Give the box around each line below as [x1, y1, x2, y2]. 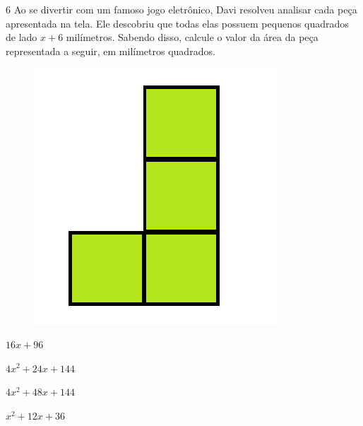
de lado [6, 30, 37, 45]
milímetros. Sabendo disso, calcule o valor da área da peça [66, 30, 319, 45]
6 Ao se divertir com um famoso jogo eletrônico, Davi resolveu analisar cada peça [6, 2, 357, 16]
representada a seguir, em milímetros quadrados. [6, 43, 215, 58]
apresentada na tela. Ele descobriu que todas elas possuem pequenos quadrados [6, 16, 349, 30]
